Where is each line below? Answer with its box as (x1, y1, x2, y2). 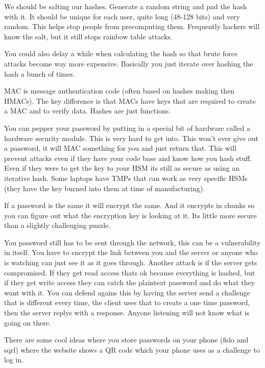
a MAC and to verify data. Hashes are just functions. (4, 105, 171, 116)
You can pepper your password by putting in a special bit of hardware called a (4, 122, 250, 133)
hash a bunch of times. (4, 68, 75, 79)
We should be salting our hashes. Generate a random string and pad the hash (4, 1, 247, 11)
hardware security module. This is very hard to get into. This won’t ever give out (4, 132, 258, 143)
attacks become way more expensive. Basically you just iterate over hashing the (4, 58, 253, 68)
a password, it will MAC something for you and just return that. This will (4, 143, 236, 153)
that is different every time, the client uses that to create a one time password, (4, 297, 250, 308)
